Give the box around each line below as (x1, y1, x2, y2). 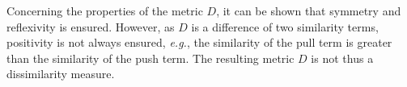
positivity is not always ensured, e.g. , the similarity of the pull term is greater (6, 34, 392, 51)
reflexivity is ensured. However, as (6, 18, 175, 35)
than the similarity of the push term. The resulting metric (6, 49, 295, 66)
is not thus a (311, 49, 374, 66)
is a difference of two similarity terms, (191, 18, 379, 35)
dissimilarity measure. (6, 65, 115, 82)
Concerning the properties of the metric (6, 2, 203, 19)
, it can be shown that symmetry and (216, 2, 401, 19)
